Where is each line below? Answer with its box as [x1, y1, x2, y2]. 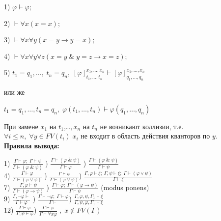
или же [4, 87, 25, 97]
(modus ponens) [101, 182, 149, 193]
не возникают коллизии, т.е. [100, 121, 184, 131]
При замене [4, 121, 38, 131]
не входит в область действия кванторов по [81, 131, 210, 141]
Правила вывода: [4, 140, 59, 150]
